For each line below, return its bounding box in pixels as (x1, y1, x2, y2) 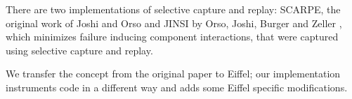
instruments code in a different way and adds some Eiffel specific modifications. (6, 79, 348, 94)
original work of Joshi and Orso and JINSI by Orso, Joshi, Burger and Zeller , (6, 15, 342, 30)
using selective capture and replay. (6, 43, 153, 57)
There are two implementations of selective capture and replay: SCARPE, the (6, 2, 341, 16)
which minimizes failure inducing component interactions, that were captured (6, 29, 339, 44)
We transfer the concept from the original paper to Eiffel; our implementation (6, 66, 341, 81)
